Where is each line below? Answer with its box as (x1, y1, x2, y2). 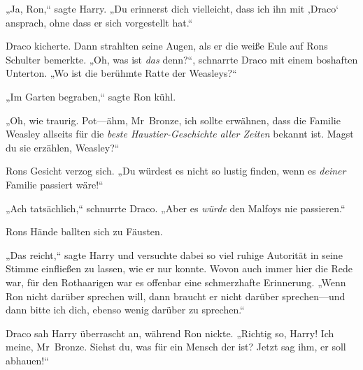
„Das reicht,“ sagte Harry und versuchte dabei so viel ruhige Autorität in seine (6, 247, 343, 262)
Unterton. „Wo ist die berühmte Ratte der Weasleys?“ (6, 66, 237, 80)
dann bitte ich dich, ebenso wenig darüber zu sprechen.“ (6, 302, 245, 317)
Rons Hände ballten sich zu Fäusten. (6, 224, 163, 239)
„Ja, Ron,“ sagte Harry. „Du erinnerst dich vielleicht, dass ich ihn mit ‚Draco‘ (6, 1, 339, 15)
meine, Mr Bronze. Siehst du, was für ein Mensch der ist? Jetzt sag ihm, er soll (6, 339, 346, 354)
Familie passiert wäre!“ (6, 177, 104, 191)
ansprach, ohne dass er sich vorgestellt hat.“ (6, 15, 193, 29)
